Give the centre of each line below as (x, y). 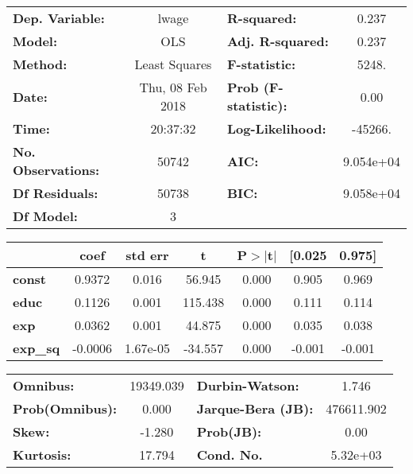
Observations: (56, 170)
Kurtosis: (42, 455)
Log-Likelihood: (276, 128)
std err (147, 255)
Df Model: (45, 216)
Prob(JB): (229, 431)
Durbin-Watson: (248, 385)
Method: (40, 64)
